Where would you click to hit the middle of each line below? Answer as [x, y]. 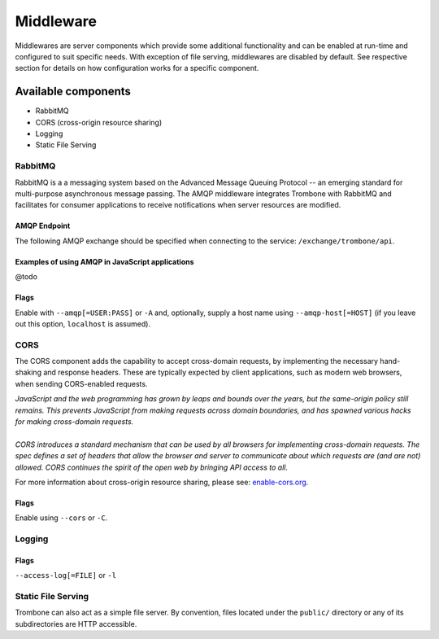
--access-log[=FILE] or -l [66, 576]
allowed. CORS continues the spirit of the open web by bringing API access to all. [152, 467]
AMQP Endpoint [43, 226]
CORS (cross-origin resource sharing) [99, 122]
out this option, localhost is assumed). [83, 324]
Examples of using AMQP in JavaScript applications [104, 261]
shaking [28, 372]
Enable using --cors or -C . [61, 518]
